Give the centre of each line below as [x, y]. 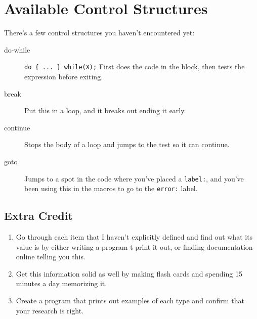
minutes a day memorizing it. [61, 283]
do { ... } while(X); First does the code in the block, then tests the [135, 66]
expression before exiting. [64, 76]
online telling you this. [51, 257]
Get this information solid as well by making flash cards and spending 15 [129, 273]
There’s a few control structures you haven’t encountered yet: [99, 33]
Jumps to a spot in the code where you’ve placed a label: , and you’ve [134, 178]
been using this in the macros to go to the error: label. [111, 188]
